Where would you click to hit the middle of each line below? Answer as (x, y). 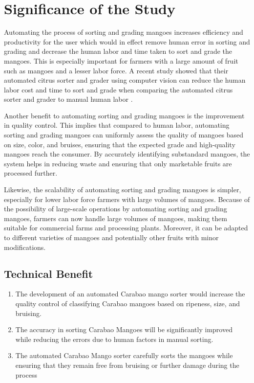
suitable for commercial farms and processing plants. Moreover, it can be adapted (126, 228)
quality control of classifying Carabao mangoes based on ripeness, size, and (127, 303)
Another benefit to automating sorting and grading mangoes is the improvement (124, 115)
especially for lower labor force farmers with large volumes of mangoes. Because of (127, 199)
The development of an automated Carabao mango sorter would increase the (130, 294)
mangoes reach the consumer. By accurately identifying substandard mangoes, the (127, 154)
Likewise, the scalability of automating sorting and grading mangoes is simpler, (123, 190)
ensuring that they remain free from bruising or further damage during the (127, 365)
